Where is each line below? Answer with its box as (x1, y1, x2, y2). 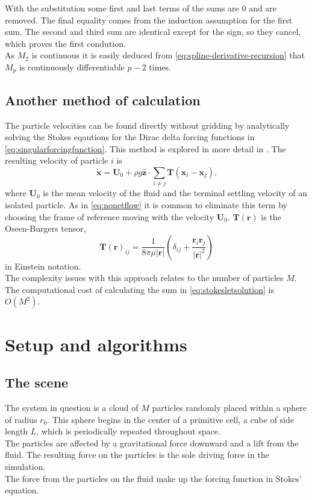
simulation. (5, 460, 46, 473)
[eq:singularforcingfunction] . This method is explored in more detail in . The (5, 142, 286, 155)
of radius (5, 413, 37, 425)
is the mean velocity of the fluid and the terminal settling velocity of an (43, 187, 308, 199)
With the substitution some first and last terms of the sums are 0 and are (5, 2, 277, 14)
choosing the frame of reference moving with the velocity (5, 210, 214, 223)
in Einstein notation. (5, 259, 81, 272)
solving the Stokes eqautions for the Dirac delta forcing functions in (5, 131, 255, 143)
